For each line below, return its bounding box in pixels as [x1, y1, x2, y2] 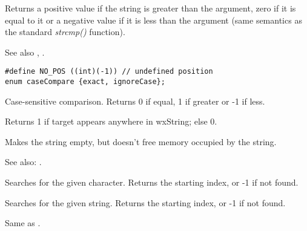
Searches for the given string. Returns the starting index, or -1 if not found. [5, 196, 286, 209]
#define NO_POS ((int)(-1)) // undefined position [5, 67, 213, 76]
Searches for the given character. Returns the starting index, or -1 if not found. [5, 176, 299, 189]
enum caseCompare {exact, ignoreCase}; [5, 77, 165, 86]
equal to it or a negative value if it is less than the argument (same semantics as [5, 13, 302, 26]
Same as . [5, 216, 41, 229]
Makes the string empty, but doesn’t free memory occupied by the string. [5, 135, 277, 148]
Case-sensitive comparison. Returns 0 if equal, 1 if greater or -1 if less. [5, 94, 265, 107]
